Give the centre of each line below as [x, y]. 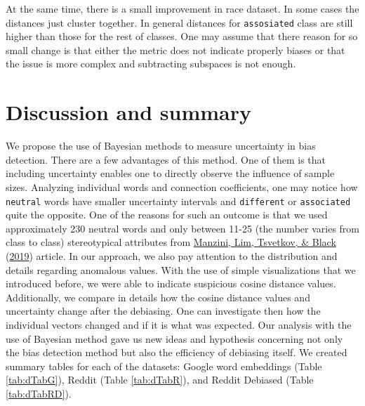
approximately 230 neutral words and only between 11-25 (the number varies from [182, 228]
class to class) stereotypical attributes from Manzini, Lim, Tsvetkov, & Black [171, 242]
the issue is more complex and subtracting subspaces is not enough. [151, 64]
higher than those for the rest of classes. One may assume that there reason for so [182, 36]
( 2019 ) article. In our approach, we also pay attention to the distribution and [172, 255]
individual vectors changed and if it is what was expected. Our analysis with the [179, 324]
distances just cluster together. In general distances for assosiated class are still [179, 22]
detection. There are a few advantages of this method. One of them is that [166, 159]
